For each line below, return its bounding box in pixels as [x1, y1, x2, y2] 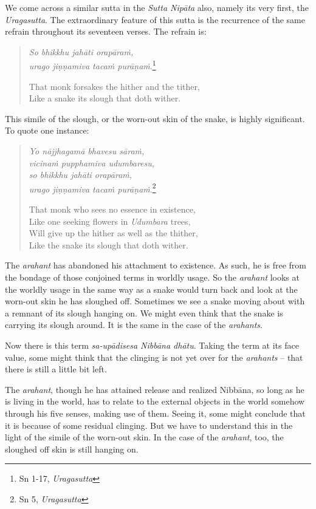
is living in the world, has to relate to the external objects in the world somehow [5, 395, 305, 408]
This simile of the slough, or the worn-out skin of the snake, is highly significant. [5, 112, 305, 125]
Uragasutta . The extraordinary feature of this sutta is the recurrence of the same [5, 13, 305, 26]
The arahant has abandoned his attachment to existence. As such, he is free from [5, 259, 306, 272]
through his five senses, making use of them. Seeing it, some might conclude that [5, 406, 306, 419]
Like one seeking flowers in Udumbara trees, [29, 214, 191, 227]
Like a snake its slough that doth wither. [29, 92, 181, 104]
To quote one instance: [5, 124, 89, 137]
